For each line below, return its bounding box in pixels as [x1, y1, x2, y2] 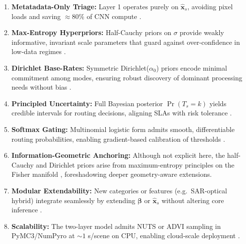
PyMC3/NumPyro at [11, 230, 75, 241]
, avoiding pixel [187, 1, 233, 11]
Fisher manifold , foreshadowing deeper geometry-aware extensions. [11, 169, 212, 179]
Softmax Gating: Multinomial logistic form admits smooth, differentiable [11, 124, 235, 134]
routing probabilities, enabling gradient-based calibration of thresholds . [11, 133, 225, 144]
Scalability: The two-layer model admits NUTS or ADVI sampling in [11, 221, 221, 231]
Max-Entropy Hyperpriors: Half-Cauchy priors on [11, 27, 171, 38]
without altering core [161, 195, 224, 205]
